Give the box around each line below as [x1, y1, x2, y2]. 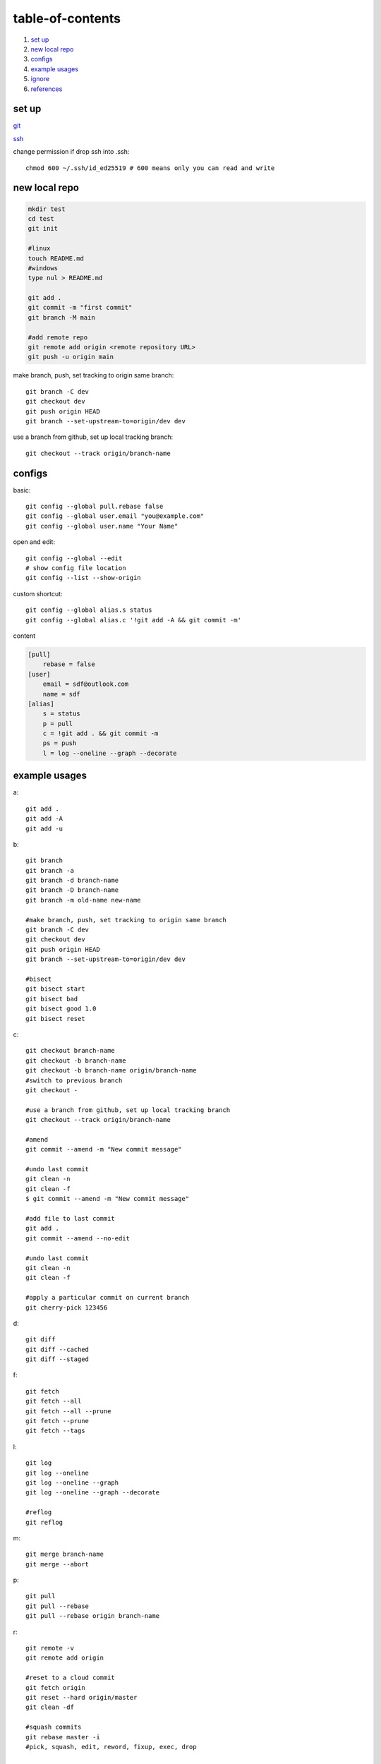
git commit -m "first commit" [28, 303, 133, 312]
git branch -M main [28, 313, 95, 321]
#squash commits [25, 1723, 82, 1732]
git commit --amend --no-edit [25, 1234, 131, 1242]
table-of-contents [13, 11, 121, 26]
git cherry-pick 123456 [25, 1303, 108, 1312]
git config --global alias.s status [25, 606, 152, 614]
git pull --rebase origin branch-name [25, 1612, 160, 1620]
